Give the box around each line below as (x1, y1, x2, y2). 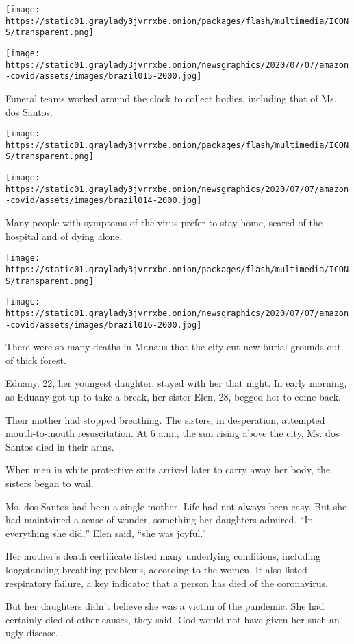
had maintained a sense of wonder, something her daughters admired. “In (5, 512, 314, 527)
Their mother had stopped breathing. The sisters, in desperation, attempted (5, 412, 325, 427)
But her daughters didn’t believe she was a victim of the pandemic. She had (5, 599, 325, 613)
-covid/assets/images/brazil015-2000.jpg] (5, 71, 202, 82)
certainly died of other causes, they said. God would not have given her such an (5, 612, 340, 626)
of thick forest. (5, 353, 66, 367)
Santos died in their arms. (5, 439, 114, 453)
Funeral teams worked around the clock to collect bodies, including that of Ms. (5, 91, 337, 105)
